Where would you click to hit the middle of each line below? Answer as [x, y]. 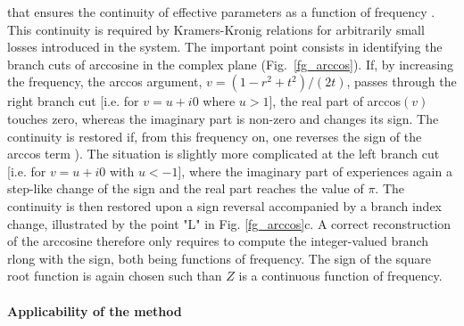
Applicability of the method [95, 310]
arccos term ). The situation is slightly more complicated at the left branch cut [224, 154]
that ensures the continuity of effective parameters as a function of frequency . [221, 12]
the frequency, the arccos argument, [105, 81]
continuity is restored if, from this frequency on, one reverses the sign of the [215, 136]
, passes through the [402, 81]
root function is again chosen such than [115, 276]
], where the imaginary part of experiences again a [315, 171]
